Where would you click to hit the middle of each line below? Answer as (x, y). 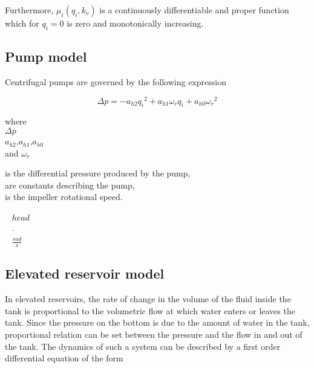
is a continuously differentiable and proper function (194, 10)
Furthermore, (29, 10)
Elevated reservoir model (85, 273)
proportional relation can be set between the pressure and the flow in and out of (154, 334)
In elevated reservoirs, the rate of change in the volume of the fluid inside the (148, 299)
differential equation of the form (64, 358)
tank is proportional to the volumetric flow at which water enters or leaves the (150, 310)
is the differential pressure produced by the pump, (98, 173)
